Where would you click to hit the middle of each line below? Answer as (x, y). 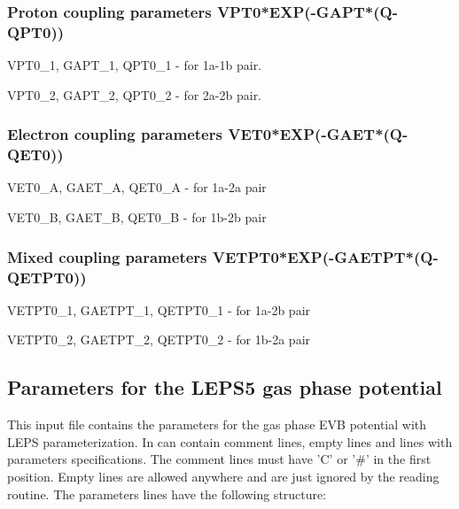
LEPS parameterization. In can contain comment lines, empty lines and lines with (230, 441)
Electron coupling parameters (115, 134)
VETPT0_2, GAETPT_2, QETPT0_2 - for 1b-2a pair (159, 339)
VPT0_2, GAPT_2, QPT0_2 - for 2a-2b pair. (135, 94)
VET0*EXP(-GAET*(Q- (318, 134)
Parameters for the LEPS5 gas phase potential (225, 387)
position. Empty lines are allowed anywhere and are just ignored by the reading (223, 476)
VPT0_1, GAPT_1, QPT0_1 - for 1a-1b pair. (135, 65)
